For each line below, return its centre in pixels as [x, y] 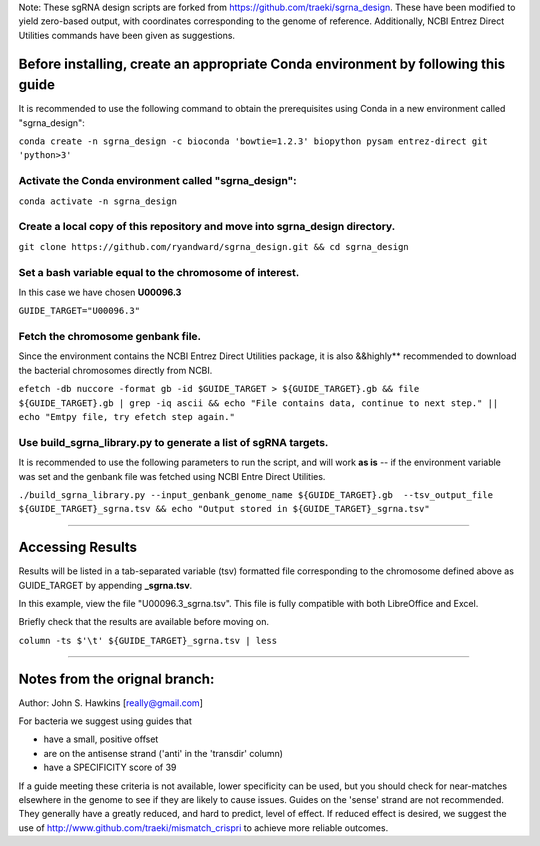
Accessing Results [78, 547]
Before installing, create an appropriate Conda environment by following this [261, 63]
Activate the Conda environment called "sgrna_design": [157, 181]
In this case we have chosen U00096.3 [100, 292]
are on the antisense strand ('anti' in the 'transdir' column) [163, 753]
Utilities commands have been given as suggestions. [126, 35]
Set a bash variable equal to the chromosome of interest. [159, 272]
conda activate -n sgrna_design [97, 201]
